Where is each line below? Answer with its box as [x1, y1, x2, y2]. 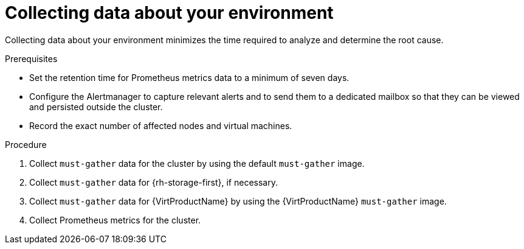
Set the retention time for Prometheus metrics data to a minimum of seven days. [29, 72, 350, 83]
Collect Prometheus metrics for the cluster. [29, 214, 201, 225]
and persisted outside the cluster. [29, 101, 163, 112]
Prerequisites [5, 53, 58, 64]
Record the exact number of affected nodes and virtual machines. [29, 120, 292, 131]
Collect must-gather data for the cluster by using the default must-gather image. [29, 158, 365, 169]
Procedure [5, 139, 47, 150]
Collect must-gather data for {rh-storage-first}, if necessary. [29, 177, 278, 188]
